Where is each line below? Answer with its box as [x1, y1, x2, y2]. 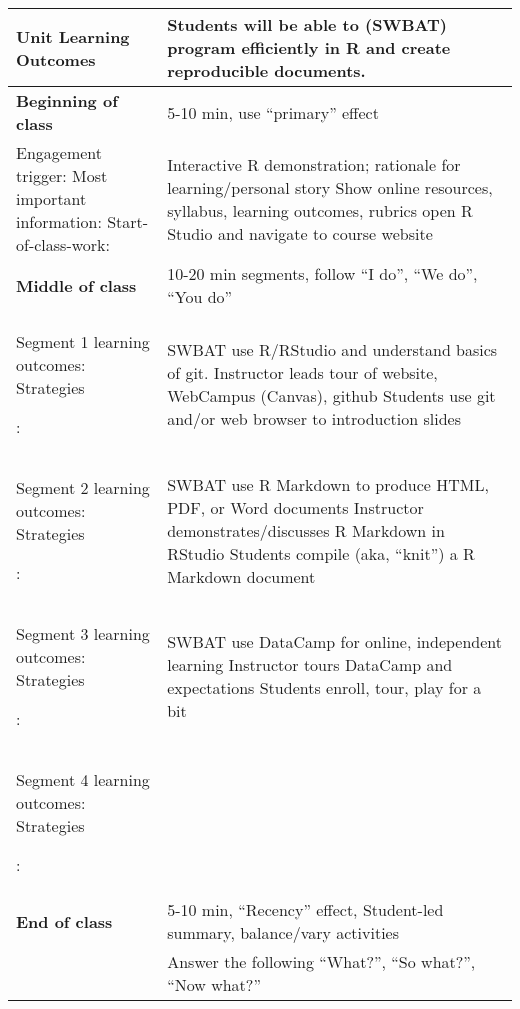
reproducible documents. [167, 59, 366, 82]
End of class [16, 909, 113, 933]
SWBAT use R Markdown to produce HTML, [167, 472, 489, 496]
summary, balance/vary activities [167, 921, 400, 944]
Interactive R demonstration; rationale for [167, 152, 461, 176]
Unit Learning [16, 24, 130, 48]
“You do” [167, 285, 233, 308]
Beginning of [16, 89, 118, 112]
